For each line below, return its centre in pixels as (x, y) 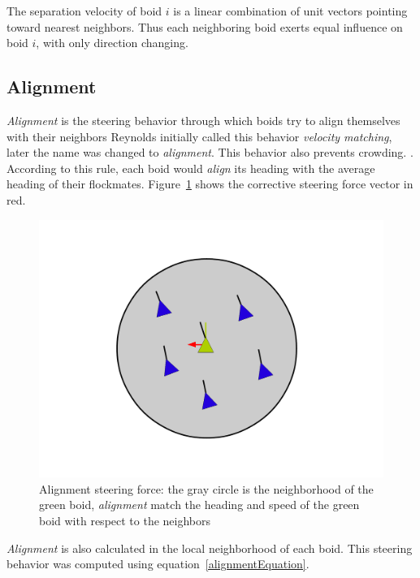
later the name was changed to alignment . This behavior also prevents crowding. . (210, 152)
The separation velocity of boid (84, 11)
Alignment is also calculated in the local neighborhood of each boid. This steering (210, 548)
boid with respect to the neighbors (125, 520)
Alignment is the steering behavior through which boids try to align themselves (204, 120)
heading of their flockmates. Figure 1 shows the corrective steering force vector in (210, 184)
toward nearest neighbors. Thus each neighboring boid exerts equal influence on (205, 26)
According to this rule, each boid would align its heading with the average (191, 168)
